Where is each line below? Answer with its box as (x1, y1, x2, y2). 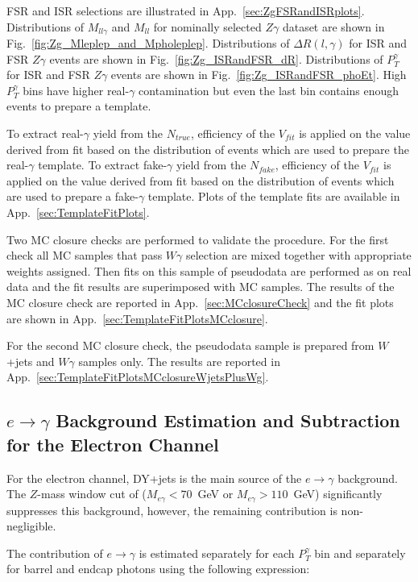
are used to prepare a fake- (6, 188, 139, 205)
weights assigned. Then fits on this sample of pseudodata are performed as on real (6, 262, 412, 279)
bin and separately (314, 544, 406, 561)
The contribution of (6, 544, 103, 561)
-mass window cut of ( (37, 485, 147, 502)
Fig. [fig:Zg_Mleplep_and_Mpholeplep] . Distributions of (6, 35, 290, 52)
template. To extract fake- (38, 156, 168, 173)
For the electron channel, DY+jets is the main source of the (6, 469, 302, 486)
